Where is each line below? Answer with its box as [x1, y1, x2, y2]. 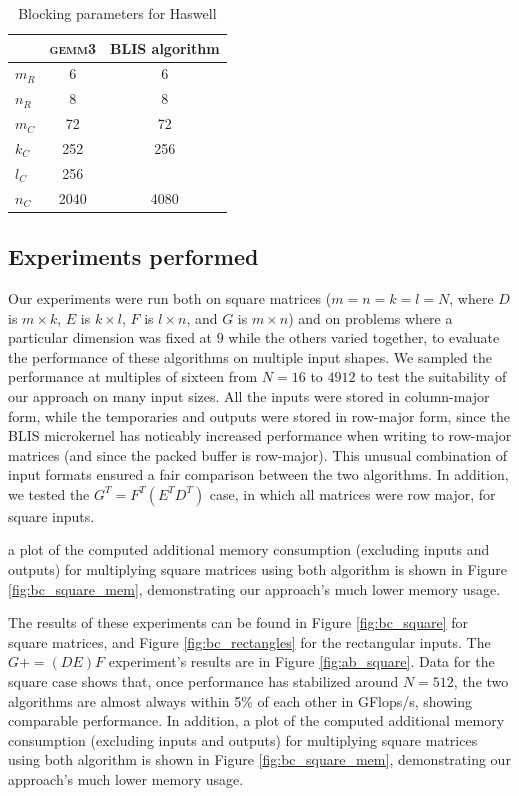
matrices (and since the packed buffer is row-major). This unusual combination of [8, 444, 508, 465]
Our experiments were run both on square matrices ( [8, 287, 332, 308]
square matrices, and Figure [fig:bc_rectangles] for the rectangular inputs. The [8, 631, 491, 652]
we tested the [8, 483, 90, 504]
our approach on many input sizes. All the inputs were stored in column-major [8, 385, 490, 406]
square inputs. [8, 505, 95, 526]
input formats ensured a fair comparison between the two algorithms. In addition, [8, 464, 509, 485]
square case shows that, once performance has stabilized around [8, 671, 399, 692]
